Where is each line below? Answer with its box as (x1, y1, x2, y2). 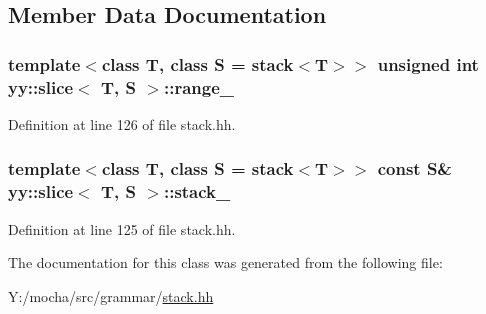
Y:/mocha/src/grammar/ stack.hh (8, 285, 214, 306)
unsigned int (377, 51, 479, 76)
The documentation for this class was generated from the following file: (8, 252, 443, 273)
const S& (377, 156, 452, 181)
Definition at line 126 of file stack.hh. (8, 113, 236, 134)
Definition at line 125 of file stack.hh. (8, 218, 236, 239)
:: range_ (163, 74, 234, 99)
